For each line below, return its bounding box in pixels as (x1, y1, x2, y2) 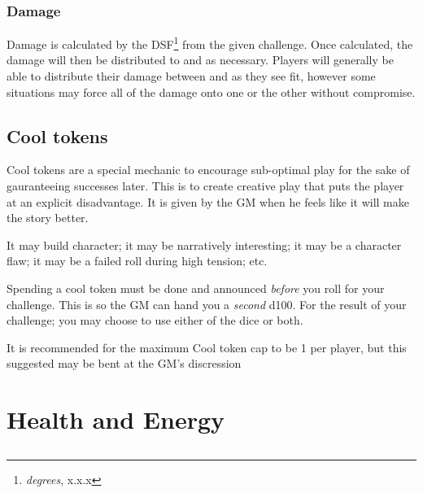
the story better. (7, 209, 89, 226)
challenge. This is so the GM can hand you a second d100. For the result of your (7, 295, 407, 312)
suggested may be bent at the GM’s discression (7, 355, 242, 372)
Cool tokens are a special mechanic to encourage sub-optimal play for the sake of (7, 161, 410, 178)
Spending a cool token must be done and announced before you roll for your (7, 280, 385, 297)
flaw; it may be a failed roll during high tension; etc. (7, 252, 268, 269)
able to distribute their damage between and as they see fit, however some (7, 68, 376, 85)
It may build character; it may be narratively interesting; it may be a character (7, 236, 402, 253)
